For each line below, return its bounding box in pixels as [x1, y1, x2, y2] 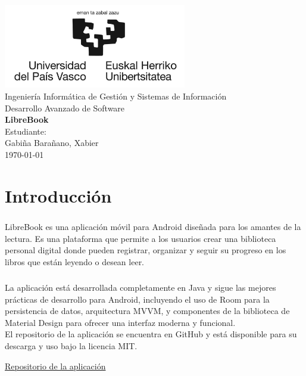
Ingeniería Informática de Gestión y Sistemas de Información [5, 89, 227, 102]
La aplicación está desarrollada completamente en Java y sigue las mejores [5, 281, 276, 294]
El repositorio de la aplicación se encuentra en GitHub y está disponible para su [5, 328, 297, 340]
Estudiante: [5, 125, 46, 137]
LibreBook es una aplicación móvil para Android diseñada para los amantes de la [5, 220, 301, 233]
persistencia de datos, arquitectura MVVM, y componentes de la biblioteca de [5, 304, 290, 317]
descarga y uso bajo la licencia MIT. [5, 340, 138, 352]
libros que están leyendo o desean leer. [5, 256, 145, 268]
